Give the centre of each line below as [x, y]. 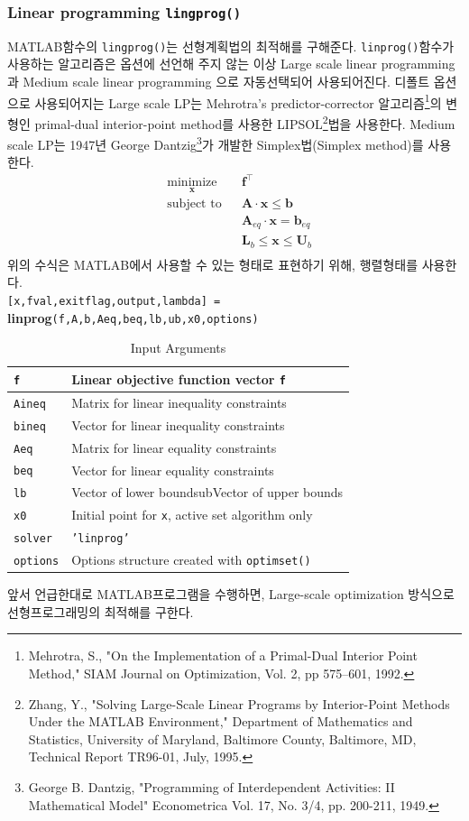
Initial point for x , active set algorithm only [192, 515]
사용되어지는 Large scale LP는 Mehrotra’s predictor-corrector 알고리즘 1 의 [238, 101]
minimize [192, 183]
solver [33, 539]
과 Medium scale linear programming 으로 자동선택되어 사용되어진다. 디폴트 [219, 82]
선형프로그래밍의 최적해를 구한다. [101, 611]
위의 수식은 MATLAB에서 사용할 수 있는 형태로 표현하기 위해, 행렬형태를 [213, 264]
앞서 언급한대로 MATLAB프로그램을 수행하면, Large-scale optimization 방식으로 [231, 594]
